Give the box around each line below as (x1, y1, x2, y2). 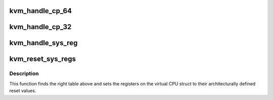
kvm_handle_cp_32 (9, 23, 72, 31)
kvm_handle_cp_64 (9, 7, 72, 15)
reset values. (9, 88, 36, 94)
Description (9, 70, 39, 77)
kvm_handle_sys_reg (9, 39, 78, 47)
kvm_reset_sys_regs (9, 55, 76, 63)
